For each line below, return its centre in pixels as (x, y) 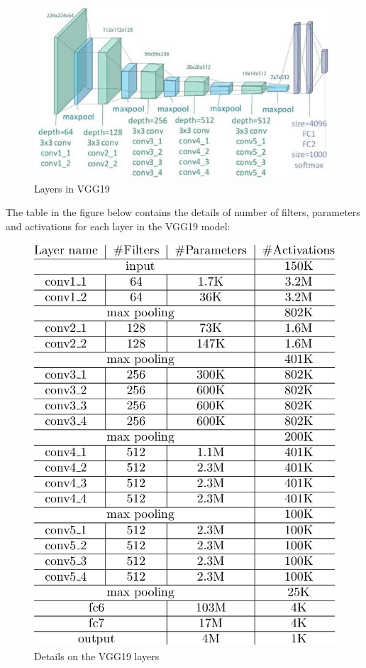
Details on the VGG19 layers (97, 656)
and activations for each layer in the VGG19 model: (118, 226)
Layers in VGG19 (72, 188)
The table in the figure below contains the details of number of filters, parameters (183, 212)
